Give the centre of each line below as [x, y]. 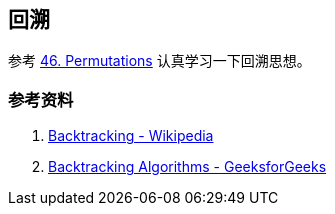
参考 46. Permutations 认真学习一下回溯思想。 [159, 61]
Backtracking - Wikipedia [131, 136]
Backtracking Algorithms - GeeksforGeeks [187, 167]
